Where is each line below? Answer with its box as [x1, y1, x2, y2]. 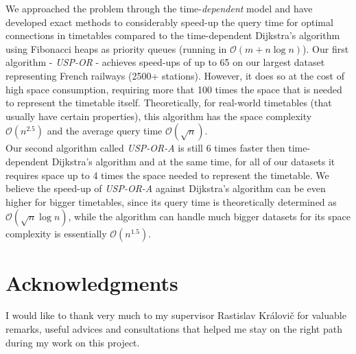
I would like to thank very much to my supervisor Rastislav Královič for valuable [5, 308, 346, 322]
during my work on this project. [5, 335, 140, 349]
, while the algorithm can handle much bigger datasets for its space [68, 209, 351, 224]
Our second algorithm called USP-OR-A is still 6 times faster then [5, 141, 285, 155]
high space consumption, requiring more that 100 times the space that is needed [5, 82, 342, 96]
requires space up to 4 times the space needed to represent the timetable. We [5, 167, 329, 182]
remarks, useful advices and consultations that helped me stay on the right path [5, 322, 342, 336]
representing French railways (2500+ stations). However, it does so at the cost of [5, 68, 344, 82]
